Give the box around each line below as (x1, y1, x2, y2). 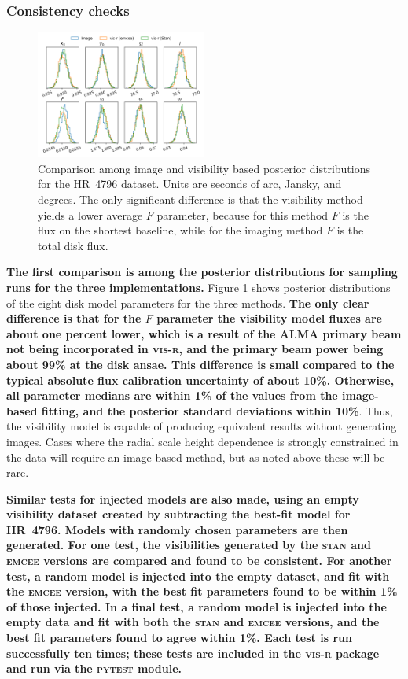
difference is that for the (6, 310, 142, 327)
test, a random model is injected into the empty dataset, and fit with (6, 567, 390, 584)
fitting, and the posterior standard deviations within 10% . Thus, (41, 402, 393, 419)
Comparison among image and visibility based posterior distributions (38, 160, 370, 176)
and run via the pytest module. (6, 660, 182, 677)
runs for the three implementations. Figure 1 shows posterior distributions (6, 279, 391, 295)
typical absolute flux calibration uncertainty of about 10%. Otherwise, (6, 371, 395, 388)
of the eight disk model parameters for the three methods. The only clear (6, 294, 369, 311)
